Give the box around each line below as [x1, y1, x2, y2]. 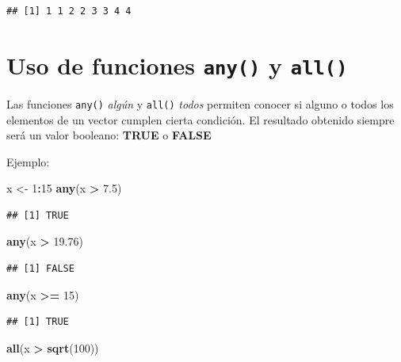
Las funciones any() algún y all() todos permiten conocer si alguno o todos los [6, 95, 394, 112]
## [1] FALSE [6, 263, 74, 275]
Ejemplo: [6, 153, 50, 170]
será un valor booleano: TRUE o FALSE [6, 127, 212, 143]
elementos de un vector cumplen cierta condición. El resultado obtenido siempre [6, 111, 395, 128]
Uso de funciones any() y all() [6, 48, 348, 81]
